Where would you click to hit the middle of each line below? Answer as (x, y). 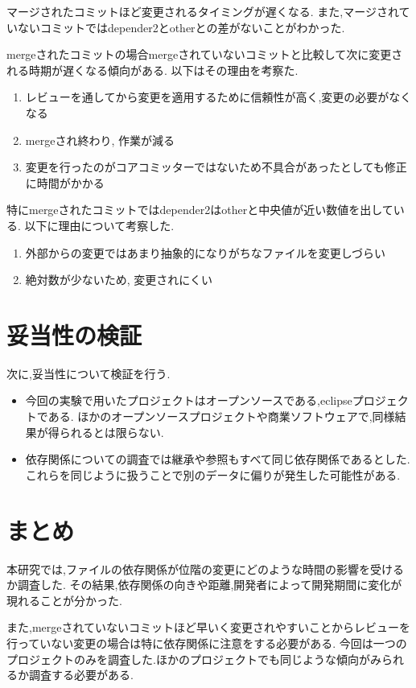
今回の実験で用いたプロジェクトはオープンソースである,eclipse (189, 400)
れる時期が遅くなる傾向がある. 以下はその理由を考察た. (152, 70)
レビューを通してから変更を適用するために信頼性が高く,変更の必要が (207, 97)
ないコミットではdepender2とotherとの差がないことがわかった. (181, 27)
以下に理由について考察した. (99, 225)
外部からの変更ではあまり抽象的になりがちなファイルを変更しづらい (205, 252)
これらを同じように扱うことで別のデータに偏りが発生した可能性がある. (213, 474)
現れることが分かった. (64, 600)
